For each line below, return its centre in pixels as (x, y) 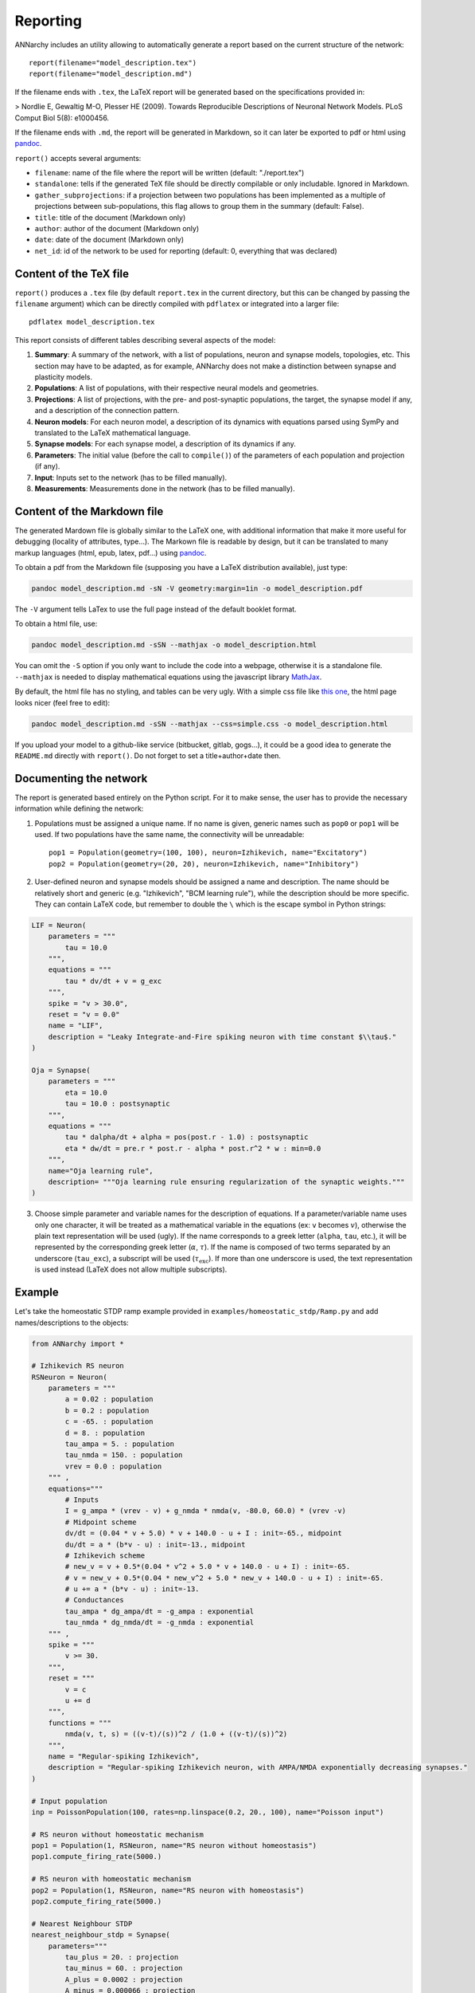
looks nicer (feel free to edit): (62, 702)
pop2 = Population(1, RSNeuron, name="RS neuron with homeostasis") (168, 1890)
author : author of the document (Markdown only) (117, 229)
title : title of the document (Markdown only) (110, 217)
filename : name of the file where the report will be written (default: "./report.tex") (169, 173)
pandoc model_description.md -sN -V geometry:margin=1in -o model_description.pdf (197, 589)
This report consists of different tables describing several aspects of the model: (145, 340)
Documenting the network (81, 778)
